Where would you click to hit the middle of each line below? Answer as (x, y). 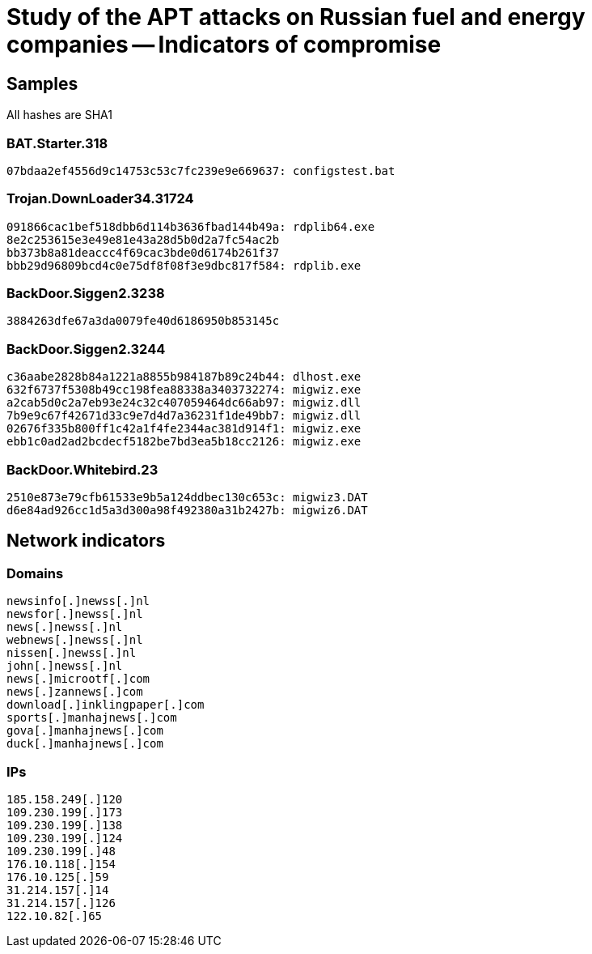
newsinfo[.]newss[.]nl (78, 601)
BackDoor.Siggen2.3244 (86, 349)
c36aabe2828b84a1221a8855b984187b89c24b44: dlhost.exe (184, 377)
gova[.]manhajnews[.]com (85, 731)
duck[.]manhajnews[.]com (85, 744)
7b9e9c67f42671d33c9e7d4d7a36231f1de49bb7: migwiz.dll (184, 416)
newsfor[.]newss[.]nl (75, 614)
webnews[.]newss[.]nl (75, 640)
